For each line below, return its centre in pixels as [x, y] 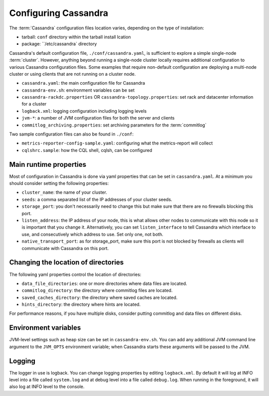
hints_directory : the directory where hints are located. [81, 304]
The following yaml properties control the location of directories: [75, 274]
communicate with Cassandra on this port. [65, 248]
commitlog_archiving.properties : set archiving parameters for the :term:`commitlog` [114, 125]
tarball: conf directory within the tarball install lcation [76, 37]
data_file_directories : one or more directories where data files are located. [104, 283]
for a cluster [34, 104]
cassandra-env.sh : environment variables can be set [78, 90]
